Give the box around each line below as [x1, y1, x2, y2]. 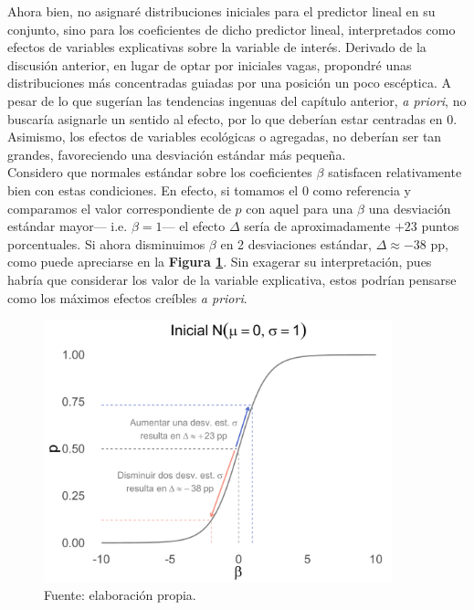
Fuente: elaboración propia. [44, 585, 196, 605]
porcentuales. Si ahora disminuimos [7, 234, 205, 253]
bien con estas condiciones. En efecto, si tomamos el [7, 180, 299, 199]
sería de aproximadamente [244, 216, 391, 236]
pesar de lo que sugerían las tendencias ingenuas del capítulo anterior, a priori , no [7, 90, 467, 110]
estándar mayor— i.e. [7, 216, 128, 236]
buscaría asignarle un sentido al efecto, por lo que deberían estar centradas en [7, 109, 443, 128]
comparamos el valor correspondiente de [7, 198, 231, 217]
